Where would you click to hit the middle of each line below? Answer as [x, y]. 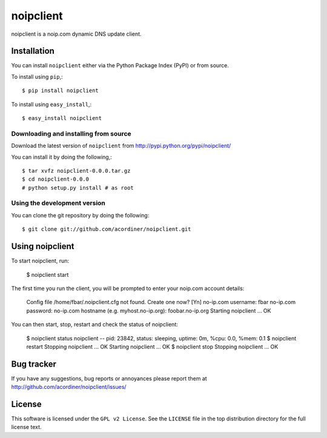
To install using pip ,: [37, 76]
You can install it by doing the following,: [61, 157]
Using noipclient [43, 246]
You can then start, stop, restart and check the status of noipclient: [95, 325]
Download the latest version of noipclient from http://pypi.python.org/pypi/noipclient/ [121, 146]
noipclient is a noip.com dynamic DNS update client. [76, 34]
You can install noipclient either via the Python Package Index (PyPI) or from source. [120, 65]
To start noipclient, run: [40, 261]
